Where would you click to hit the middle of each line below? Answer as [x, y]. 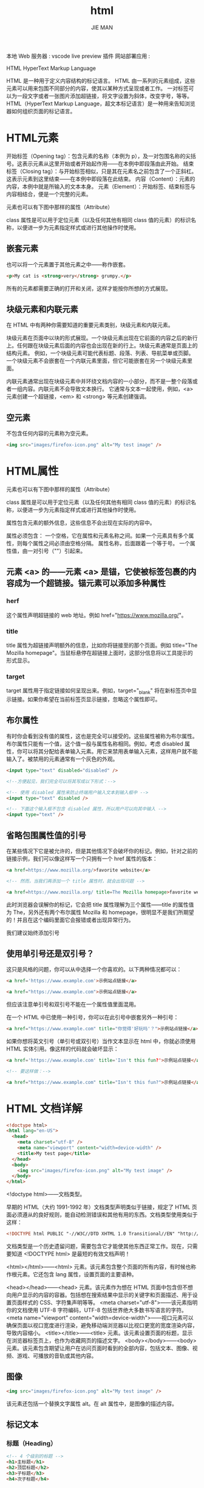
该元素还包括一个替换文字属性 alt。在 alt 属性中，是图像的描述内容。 [92, 1403]
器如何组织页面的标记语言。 [41, 111]
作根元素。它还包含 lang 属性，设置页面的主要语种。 [72, 1274]
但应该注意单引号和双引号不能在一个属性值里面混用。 [73, 1004]
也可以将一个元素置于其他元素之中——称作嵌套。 [67, 264]
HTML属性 [32, 471]
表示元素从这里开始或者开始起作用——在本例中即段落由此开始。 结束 [108, 163]
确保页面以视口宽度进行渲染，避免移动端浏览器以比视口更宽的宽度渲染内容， [102, 1326]
